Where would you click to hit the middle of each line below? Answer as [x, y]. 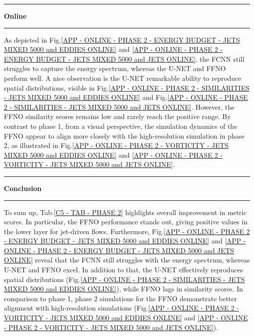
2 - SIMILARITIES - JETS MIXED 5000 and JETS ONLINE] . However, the [119, 107]
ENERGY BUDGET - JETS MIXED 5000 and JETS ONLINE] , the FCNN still [124, 59]
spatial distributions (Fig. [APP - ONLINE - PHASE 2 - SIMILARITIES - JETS [125, 279]
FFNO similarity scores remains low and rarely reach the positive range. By [117, 116]
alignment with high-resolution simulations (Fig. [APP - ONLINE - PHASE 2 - [122, 308]
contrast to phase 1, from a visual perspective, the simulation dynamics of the [121, 126]
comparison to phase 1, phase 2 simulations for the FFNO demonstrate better [120, 298]
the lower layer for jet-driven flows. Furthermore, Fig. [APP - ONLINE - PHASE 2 [127, 231]
